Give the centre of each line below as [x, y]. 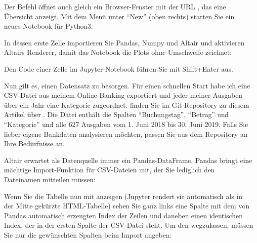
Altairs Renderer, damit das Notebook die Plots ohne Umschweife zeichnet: [118, 52]
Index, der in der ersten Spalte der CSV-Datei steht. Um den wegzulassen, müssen [128, 225]
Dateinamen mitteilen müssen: [50, 179]
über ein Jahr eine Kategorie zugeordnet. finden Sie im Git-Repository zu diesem [127, 104]
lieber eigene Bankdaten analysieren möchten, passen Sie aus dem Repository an [126, 134]
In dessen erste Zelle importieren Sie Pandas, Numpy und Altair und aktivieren [124, 42]
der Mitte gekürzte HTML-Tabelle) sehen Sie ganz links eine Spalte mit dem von [127, 206]
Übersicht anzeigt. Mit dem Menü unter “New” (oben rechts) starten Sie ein [119, 16]
